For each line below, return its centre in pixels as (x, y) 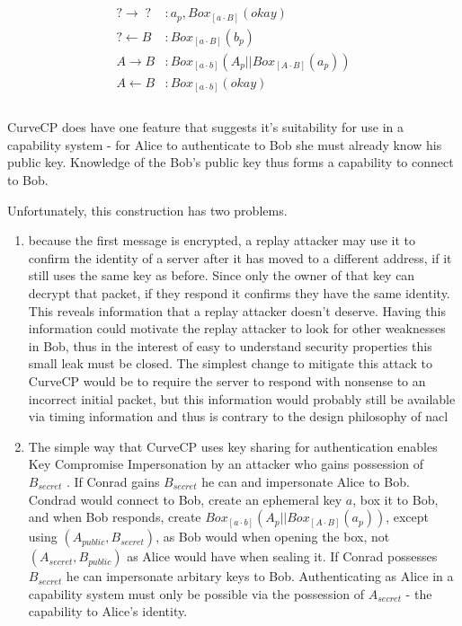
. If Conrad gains (113, 481)
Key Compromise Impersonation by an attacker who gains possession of (226, 464)
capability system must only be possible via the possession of (196, 593)
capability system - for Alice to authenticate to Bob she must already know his (225, 144)
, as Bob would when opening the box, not (273, 537)
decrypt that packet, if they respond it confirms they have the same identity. (239, 293)
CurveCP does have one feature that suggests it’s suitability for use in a (206, 127)
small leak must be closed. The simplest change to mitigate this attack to (230, 363)
